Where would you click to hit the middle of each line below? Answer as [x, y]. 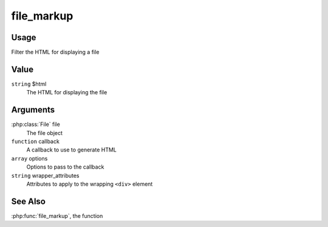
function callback [36, 141]
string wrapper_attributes [45, 175]
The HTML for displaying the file [67, 93]
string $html [29, 84]
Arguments [33, 110]
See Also [28, 201]
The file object [45, 133]
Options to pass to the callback [65, 167]
